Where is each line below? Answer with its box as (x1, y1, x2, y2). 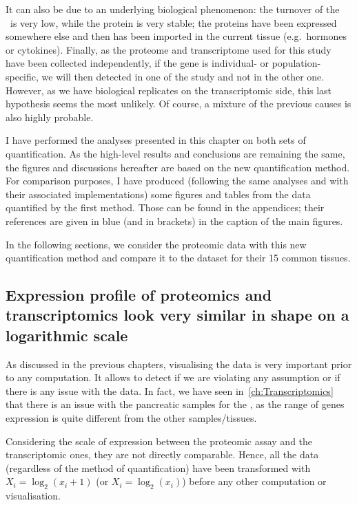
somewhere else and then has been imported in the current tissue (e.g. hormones (6, 29, 347, 43)
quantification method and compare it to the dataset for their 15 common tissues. (6, 250, 351, 265)
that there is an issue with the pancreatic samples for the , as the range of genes (6, 397, 345, 411)
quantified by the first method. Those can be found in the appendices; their (6, 200, 325, 215)
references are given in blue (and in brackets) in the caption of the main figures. (6, 213, 343, 228)
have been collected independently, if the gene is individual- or (6, 56, 269, 70)
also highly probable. (6, 109, 94, 124)
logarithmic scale (6, 324, 128, 345)
